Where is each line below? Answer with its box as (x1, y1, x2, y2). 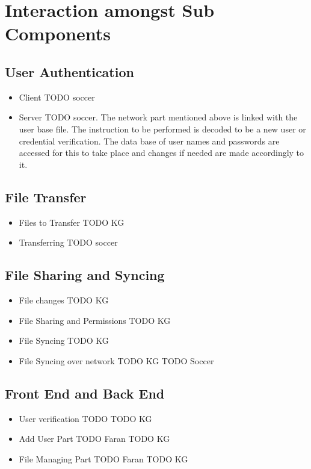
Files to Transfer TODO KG (19, 216, 125, 228)
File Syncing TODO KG (19, 334, 109, 347)
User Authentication (5, 62, 134, 81)
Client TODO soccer (19, 90, 95, 103)
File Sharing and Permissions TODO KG (19, 314, 171, 326)
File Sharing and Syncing (5, 266, 165, 284)
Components (5, 21, 111, 46)
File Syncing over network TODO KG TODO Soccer (19, 354, 214, 367)
